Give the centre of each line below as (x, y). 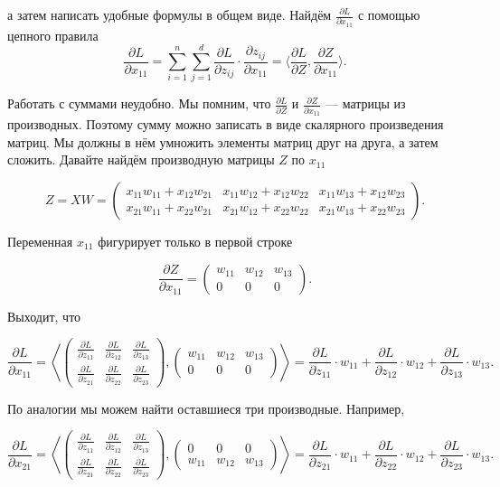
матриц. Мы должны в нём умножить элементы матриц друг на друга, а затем (223, 141)
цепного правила (53, 35)
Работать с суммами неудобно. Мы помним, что (139, 103)
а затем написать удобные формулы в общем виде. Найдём (170, 14)
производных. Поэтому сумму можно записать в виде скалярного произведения (226, 124)
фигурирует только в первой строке (195, 241)
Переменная (40, 241)
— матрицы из (365, 103)
